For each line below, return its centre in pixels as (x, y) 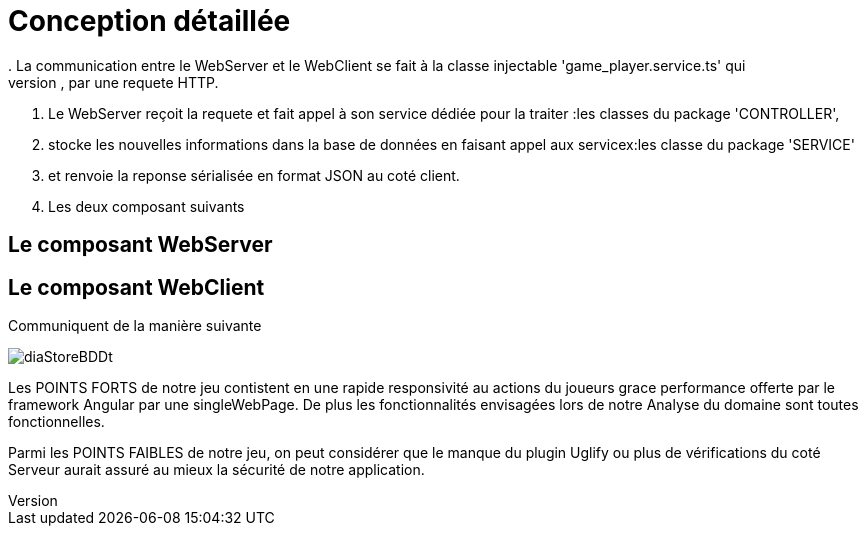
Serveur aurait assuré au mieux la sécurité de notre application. (216, 470)
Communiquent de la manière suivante (135, 326)
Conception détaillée (149, 21)
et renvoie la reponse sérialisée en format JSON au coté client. (254, 175)
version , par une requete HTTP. (113, 82)
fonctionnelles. (56, 422)
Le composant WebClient (136, 287)
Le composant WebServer (140, 245)
